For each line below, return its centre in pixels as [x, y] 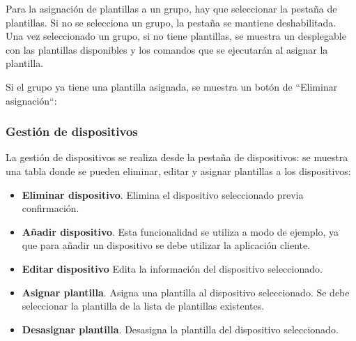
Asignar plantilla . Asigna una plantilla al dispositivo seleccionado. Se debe [186, 292]
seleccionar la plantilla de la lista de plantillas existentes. [143, 306]
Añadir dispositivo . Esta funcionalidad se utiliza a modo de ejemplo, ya [180, 231]
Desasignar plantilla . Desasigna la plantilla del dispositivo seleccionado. [180, 329]
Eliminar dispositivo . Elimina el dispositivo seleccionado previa [163, 194]
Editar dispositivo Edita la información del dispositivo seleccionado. [172, 268]
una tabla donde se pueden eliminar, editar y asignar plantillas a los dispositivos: [178, 170]
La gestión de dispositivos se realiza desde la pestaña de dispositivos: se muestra [177, 157]
